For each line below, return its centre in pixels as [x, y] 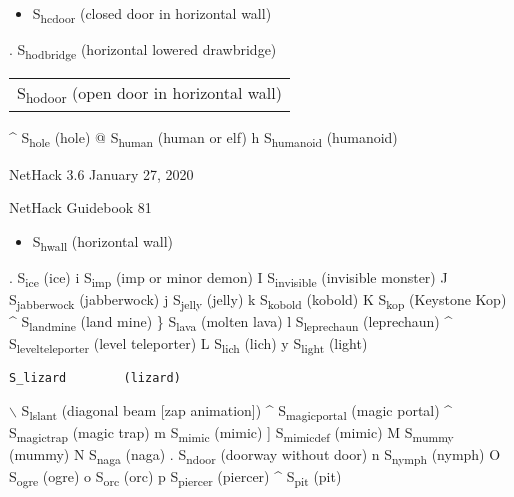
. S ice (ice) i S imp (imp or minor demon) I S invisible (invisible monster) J [228, 278]
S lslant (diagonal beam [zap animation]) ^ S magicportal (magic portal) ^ [237, 411]
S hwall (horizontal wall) [102, 242]
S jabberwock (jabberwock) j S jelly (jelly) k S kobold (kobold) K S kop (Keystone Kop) [258, 300]
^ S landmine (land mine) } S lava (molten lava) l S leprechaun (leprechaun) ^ [231, 322]
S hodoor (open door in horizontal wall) [149, 94]
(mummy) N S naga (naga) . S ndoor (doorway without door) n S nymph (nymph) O [255, 456]
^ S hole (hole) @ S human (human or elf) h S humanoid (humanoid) [203, 139]
